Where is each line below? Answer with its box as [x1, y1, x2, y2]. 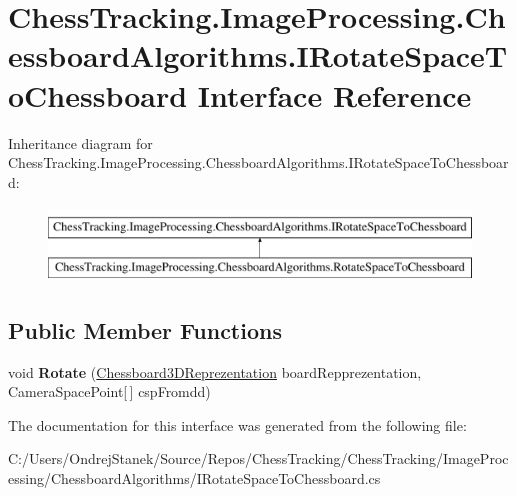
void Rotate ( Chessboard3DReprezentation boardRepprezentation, [8, 361, 422, 382]
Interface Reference [197, 74, 472, 115]
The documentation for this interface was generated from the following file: [8, 414, 467, 435]
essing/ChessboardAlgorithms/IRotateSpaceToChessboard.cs [8, 468, 381, 489]
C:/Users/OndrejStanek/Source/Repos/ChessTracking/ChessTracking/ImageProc [8, 448, 509, 469]
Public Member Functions [8, 314, 282, 345]
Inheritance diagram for [8, 132, 153, 153]
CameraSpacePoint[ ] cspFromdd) [8, 381, 211, 402]
